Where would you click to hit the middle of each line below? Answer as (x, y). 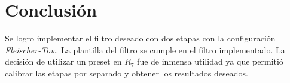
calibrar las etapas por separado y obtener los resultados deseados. (126, 73)
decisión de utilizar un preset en (63, 61)
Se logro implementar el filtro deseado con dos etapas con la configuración (140, 38)
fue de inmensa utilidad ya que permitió (210, 61)
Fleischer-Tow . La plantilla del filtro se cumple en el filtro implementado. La (145, 50)
